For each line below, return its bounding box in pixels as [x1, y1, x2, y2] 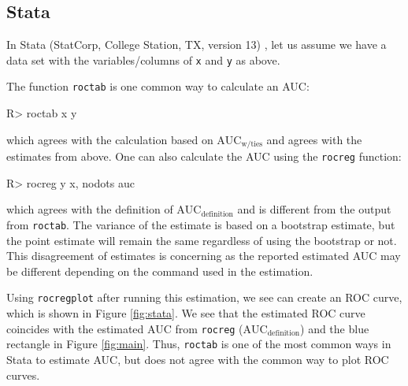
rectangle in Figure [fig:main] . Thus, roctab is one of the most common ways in [6, 336, 391, 352]
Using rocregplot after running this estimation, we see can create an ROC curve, [6, 289, 402, 306]
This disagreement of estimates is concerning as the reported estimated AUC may [6, 247, 401, 264]
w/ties [241, 140, 263, 149]
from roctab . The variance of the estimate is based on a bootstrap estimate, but [6, 217, 395, 232]
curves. [6, 366, 40, 383]
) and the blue [300, 320, 369, 336]
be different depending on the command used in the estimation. [6, 262, 313, 279]
